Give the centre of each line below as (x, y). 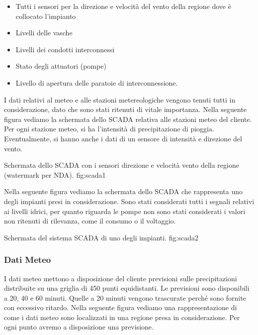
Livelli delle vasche (44, 33)
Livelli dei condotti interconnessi (65, 49)
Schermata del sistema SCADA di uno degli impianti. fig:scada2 (101, 237)
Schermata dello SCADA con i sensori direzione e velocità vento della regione (122, 165)
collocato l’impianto (46, 16)
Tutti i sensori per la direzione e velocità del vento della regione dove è (123, 6)
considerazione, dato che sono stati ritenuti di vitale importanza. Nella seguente (126, 109)
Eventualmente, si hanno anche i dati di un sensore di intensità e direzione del (123, 138)
